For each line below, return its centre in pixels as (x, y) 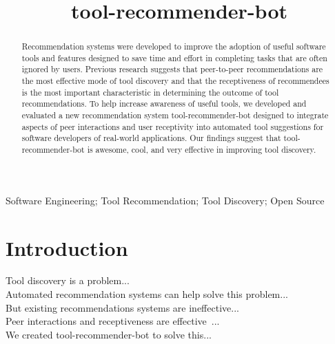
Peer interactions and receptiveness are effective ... (113, 321)
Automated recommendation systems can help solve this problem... (147, 294)
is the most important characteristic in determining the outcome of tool (150, 92)
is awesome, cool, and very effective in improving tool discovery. (202, 150)
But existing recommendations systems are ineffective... (122, 307)
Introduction (67, 247)
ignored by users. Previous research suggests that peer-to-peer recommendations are (172, 69)
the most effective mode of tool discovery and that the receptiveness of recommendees (175, 81)
